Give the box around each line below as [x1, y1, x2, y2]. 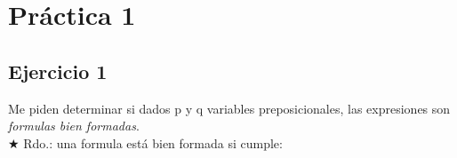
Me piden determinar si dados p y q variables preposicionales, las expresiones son [8, 99, 451, 117]
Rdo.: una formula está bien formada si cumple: [23, 133, 283, 152]
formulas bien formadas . [8, 116, 140, 135]
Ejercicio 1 [8, 57, 108, 84]
